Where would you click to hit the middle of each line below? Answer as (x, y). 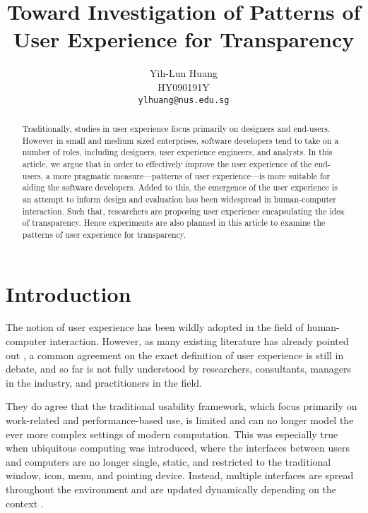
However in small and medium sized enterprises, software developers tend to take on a (180, 140)
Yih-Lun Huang (184, 73)
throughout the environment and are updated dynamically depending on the (171, 489)
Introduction (69, 293)
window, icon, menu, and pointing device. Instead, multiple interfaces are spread (180, 475)
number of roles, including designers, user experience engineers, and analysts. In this (177, 152)
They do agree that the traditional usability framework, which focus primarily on (182, 406)
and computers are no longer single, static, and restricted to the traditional (168, 461)
